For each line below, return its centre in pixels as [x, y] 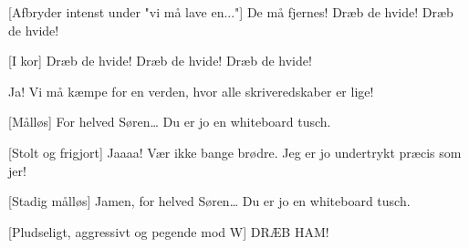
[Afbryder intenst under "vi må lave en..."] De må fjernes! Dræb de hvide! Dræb [231, 12]
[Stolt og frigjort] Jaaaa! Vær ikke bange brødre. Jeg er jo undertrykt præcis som [235, 152]
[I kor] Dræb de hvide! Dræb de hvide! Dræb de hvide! [160, 61]
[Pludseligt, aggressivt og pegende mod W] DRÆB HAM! [169, 231]
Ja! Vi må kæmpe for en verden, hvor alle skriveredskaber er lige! [191, 91]
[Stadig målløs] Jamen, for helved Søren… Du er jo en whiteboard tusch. [209, 201]
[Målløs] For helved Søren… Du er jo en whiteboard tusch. [170, 122]
